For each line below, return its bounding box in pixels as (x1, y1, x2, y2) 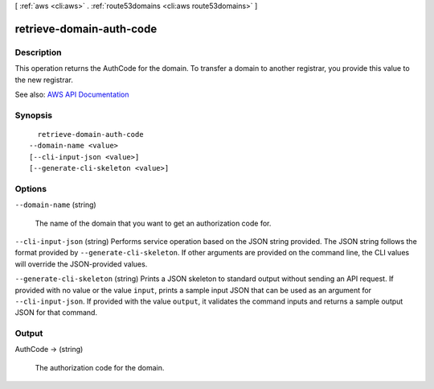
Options (14, 183, 47, 194)
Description (14, 47, 62, 58)
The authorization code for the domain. (35, 362, 165, 372)
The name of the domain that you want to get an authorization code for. (35, 218, 272, 228)
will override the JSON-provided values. (14, 259, 148, 269)
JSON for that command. (14, 308, 98, 317)
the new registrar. (14, 75, 74, 85)
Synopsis (14, 110, 52, 121)
